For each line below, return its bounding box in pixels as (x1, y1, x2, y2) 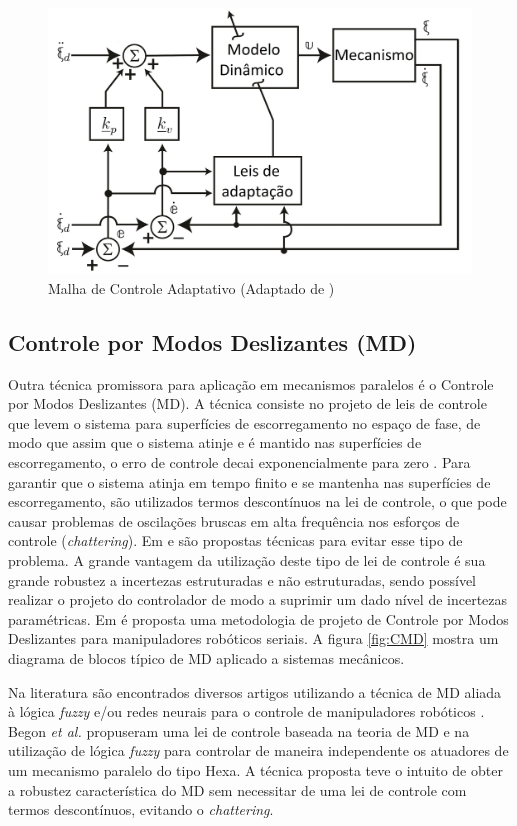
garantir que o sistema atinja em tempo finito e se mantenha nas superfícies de (8, 471, 491, 492)
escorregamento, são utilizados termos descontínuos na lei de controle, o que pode (8, 491, 507, 512)
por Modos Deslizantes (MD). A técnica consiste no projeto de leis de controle (8, 393, 487, 414)
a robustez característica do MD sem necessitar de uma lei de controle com (8, 779, 467, 800)
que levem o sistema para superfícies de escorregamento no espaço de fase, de (8, 412, 481, 433)
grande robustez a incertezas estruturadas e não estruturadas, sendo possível (8, 569, 477, 590)
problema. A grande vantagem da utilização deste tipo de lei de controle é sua (8, 549, 486, 570)
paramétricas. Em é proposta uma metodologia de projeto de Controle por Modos (8, 608, 509, 629)
